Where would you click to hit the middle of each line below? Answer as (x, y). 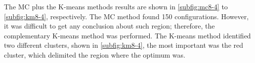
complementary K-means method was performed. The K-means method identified (127, 35)
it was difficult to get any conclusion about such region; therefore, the (109, 26)
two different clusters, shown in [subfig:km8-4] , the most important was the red (124, 45)
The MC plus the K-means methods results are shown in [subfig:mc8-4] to (116, 6)
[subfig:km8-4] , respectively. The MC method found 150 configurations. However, (127, 16)
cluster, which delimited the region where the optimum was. (95, 54)
